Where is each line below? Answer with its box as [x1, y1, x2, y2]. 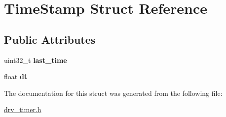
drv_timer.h [4, 104, 41, 115]
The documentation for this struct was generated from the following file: [4, 88, 223, 98]
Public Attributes [4, 31, 96, 47]
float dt [4, 71, 28, 82]
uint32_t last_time [4, 55, 67, 65]
